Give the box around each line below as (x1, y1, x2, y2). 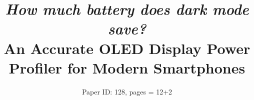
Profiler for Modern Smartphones (8, 57, 245, 77)
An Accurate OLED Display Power (3, 37, 250, 58)
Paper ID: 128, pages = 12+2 (81, 86, 172, 96)
